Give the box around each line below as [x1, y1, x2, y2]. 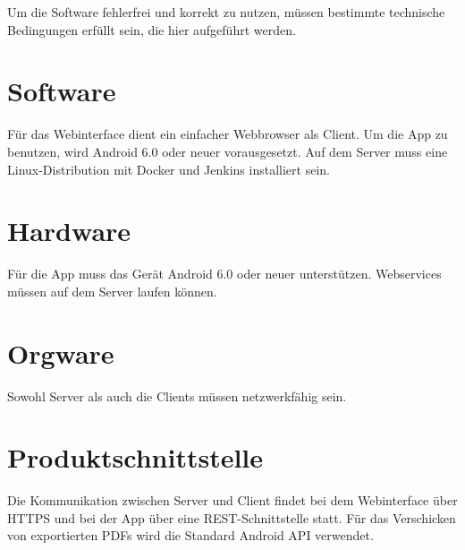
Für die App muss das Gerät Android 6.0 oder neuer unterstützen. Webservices [7, 264, 442, 283]
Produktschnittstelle [7, 439, 264, 476]
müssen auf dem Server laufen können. [7, 281, 217, 300]
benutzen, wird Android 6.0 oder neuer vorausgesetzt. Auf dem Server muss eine [7, 142, 448, 160]
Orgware [7, 334, 114, 371]
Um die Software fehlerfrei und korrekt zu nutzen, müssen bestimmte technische [7, 3, 445, 21]
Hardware [7, 212, 131, 249]
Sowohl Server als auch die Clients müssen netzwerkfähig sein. [7, 386, 347, 405]
